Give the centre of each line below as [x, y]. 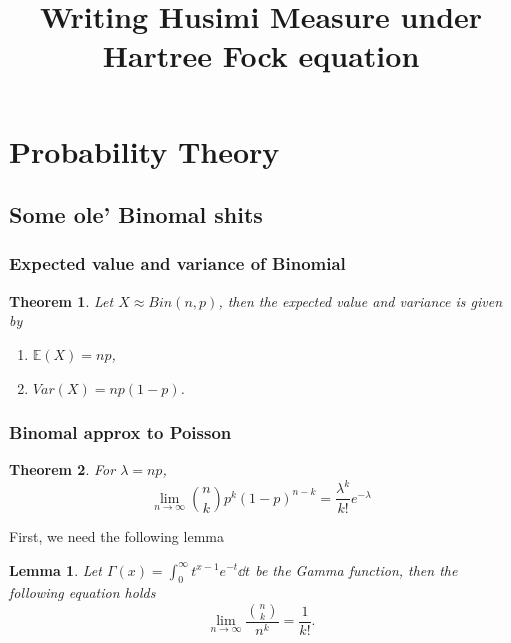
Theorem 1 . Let [61, 300]
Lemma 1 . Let [55, 569]
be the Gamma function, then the [356, 569]
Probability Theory [144, 150]
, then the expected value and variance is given [360, 300]
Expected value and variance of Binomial [177, 263]
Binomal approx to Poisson [120, 432]
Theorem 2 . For [62, 469]
